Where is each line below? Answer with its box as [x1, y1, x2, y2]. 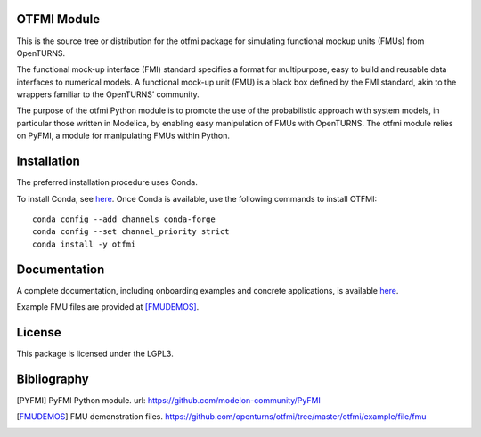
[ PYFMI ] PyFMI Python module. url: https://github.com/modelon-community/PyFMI [16, 394, 321, 405]
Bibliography [16, 371, 89, 386]
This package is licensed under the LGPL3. [16, 348, 174, 359]
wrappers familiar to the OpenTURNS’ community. [16, 89, 200, 100]
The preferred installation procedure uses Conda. [16, 177, 198, 188]
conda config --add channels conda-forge [32, 214, 216, 224]
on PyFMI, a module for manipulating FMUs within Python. [16, 130, 231, 142]
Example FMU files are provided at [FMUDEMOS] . [16, 302, 200, 312]
